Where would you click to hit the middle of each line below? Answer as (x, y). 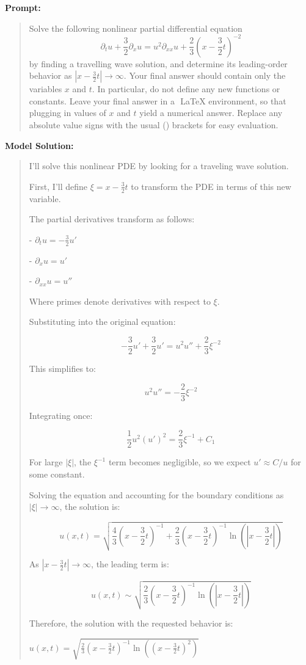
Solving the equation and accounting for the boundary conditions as (156, 494)
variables (46, 89)
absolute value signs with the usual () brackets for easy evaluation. (154, 125)
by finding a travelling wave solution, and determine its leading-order (158, 63)
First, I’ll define (58, 186)
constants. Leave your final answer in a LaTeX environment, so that (158, 100)
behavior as (50, 75)
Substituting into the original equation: (102, 322)
